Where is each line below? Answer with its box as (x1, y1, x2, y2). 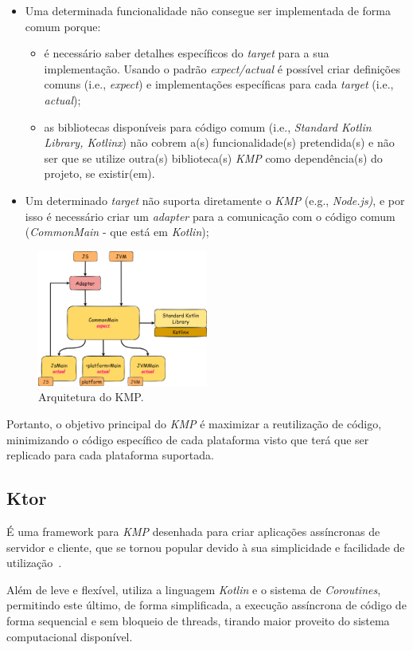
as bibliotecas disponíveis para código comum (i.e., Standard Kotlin (44, 118, 372, 135)
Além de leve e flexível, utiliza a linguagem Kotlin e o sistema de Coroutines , (6, 581, 381, 597)
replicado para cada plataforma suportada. (6, 447, 214, 463)
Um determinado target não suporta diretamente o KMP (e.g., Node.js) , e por (25, 191, 405, 208)
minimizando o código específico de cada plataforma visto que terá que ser (6, 431, 369, 447)
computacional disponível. (6, 628, 133, 644)
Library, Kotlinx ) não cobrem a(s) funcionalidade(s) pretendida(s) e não (44, 134, 395, 151)
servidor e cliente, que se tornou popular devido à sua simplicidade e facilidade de (6, 538, 405, 555)
